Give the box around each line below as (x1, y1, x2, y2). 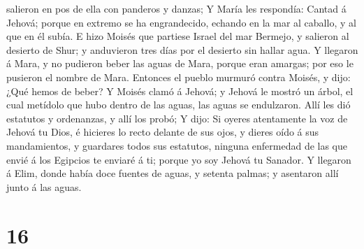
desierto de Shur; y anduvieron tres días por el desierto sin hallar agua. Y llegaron (6, 42, 358, 57)
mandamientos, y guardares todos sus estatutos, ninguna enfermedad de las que (6, 138, 348, 152)
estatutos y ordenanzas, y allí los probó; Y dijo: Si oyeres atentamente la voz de (6, 111, 348, 125)
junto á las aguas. (6, 179, 82, 194)
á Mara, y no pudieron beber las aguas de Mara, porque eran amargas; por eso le (6, 56, 354, 71)
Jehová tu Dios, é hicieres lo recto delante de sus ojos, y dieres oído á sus (6, 124, 319, 139)
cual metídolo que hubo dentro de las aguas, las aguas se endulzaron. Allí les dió (6, 97, 351, 112)
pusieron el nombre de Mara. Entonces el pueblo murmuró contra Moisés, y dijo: (6, 69, 351, 84)
